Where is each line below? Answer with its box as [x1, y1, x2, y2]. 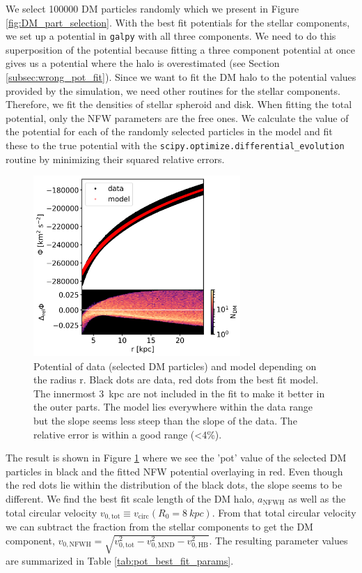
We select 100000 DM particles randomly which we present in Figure [6, 1, 299, 15]
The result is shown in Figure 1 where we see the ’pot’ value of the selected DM [6, 450, 347, 465]
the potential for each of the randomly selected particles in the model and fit [6, 124, 333, 139]
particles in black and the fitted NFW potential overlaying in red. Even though [6, 464, 343, 478]
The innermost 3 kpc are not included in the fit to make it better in [33, 385, 325, 400]
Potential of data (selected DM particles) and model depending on [33, 358, 317, 373]
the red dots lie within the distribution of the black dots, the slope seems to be [6, 477, 343, 492]
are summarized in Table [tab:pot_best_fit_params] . [6, 553, 234, 567]
